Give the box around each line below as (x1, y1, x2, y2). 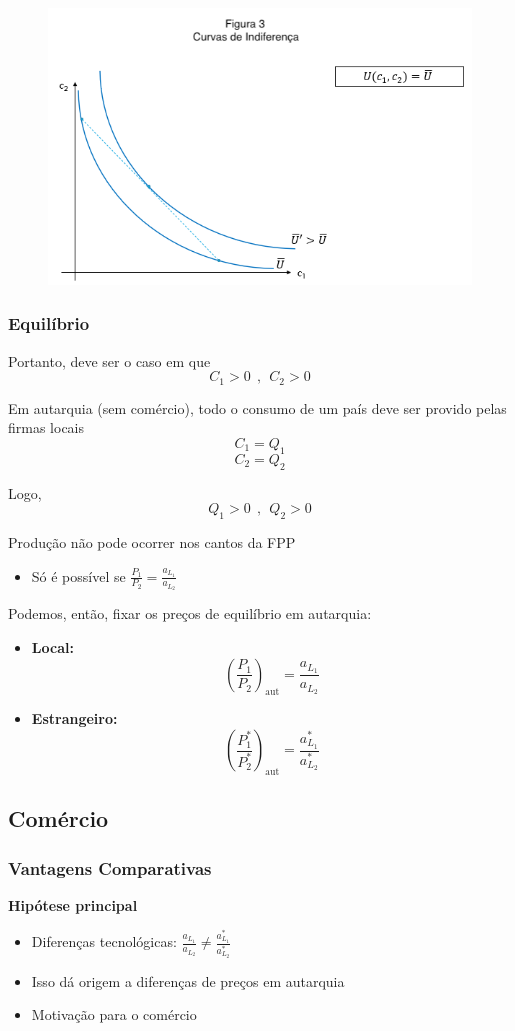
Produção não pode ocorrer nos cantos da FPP (8, 531, 296, 552)
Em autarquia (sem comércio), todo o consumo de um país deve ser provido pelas (8, 397, 507, 418)
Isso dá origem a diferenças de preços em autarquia (31, 970, 345, 991)
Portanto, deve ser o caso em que (8, 350, 211, 371)
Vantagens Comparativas (8, 855, 212, 880)
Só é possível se (31, 565, 126, 586)
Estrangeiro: (31, 708, 118, 729)
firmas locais (8, 417, 85, 438)
